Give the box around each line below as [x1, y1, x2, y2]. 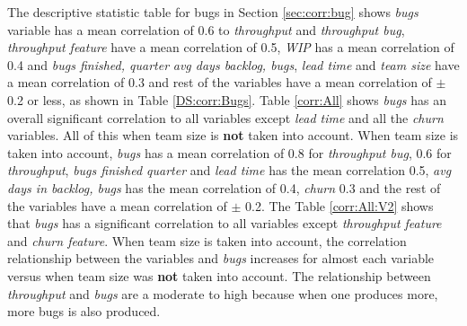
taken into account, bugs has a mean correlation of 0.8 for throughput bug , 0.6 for [7, 143, 452, 162]
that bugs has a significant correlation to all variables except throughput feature [7, 214, 442, 233]
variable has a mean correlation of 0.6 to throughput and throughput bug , [7, 20, 405, 39]
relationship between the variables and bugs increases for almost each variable [7, 249, 435, 268]
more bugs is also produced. [7, 302, 161, 321]
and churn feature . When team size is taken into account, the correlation [7, 231, 407, 250]
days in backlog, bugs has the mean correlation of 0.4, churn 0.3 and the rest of [7, 178, 441, 197]
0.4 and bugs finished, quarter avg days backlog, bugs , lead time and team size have [7, 55, 460, 74]
